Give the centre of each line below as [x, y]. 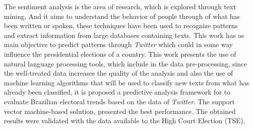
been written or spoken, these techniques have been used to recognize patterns [121, 25]
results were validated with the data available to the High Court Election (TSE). [125, 121]
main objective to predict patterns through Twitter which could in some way [118, 44]
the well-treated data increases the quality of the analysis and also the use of [118, 73]
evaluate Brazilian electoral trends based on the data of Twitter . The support [119, 101]
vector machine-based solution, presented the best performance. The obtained [120, 111]
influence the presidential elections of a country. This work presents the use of [120, 54]
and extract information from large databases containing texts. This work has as [124, 35]
